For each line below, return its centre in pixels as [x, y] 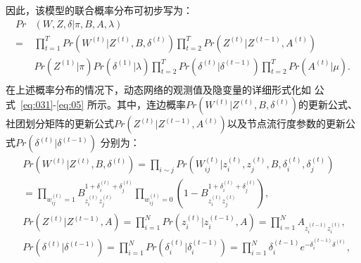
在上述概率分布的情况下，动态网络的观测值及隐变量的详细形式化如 [158, 89]
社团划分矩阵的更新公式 [60, 123]
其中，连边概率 [151, 104]
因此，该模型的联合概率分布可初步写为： [99, 10]
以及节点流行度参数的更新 [286, 123]
